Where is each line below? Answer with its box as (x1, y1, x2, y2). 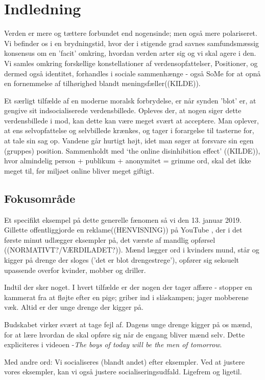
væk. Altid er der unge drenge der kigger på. (4, 302, 143, 312)
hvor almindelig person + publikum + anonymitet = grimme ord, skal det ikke (4, 155, 251, 166)
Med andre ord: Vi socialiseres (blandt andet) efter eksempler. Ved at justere (4, 356, 245, 367)
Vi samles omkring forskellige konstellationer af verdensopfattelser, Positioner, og (4, 57, 258, 68)
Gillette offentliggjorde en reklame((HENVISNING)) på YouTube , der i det (4, 224, 243, 235)
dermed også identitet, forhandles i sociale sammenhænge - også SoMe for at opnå (4, 68, 261, 78)
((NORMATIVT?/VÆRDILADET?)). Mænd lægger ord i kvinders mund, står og (4, 244, 259, 255)
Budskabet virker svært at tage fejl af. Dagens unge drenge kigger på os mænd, (4, 319, 252, 329)
